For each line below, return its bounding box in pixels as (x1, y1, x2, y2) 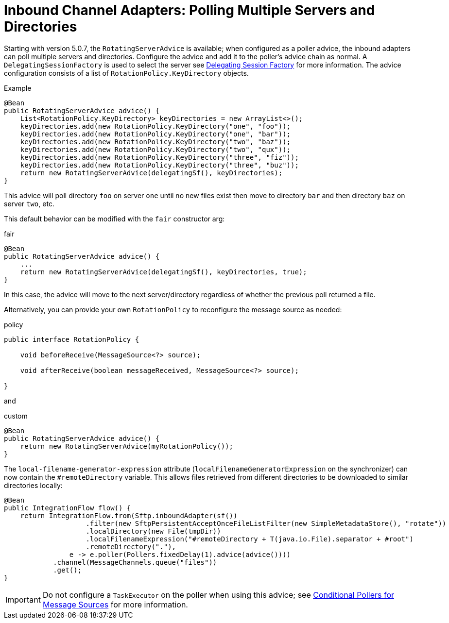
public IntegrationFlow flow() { (4, 504, 131, 512)
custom (4, 411, 28, 420)
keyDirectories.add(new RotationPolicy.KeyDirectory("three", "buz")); (20, 161, 299, 169)
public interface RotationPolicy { (4, 335, 139, 343)
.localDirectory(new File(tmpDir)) (86, 527, 221, 535)
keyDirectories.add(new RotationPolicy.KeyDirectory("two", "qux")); (20, 145, 291, 153)
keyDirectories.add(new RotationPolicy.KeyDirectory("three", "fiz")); (20, 153, 299, 161)
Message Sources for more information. (42, 599, 188, 609)
